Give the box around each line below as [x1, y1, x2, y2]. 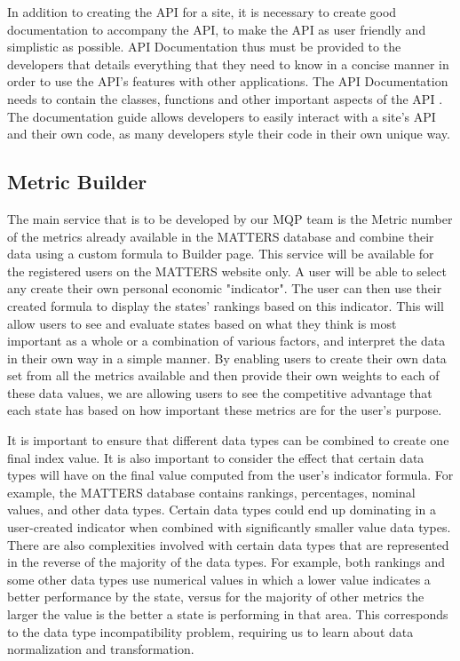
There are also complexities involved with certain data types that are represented [7, 535, 449, 553]
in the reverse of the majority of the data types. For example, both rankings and [7, 553, 445, 571]
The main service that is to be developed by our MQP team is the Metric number [7, 209, 453, 227]
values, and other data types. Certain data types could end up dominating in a [7, 500, 436, 519]
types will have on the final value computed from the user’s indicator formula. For [7, 466, 454, 484]
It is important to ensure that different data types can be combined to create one [7, 431, 449, 450]
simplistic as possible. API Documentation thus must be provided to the [7, 37, 401, 56]
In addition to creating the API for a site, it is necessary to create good [7, 3, 397, 20]
